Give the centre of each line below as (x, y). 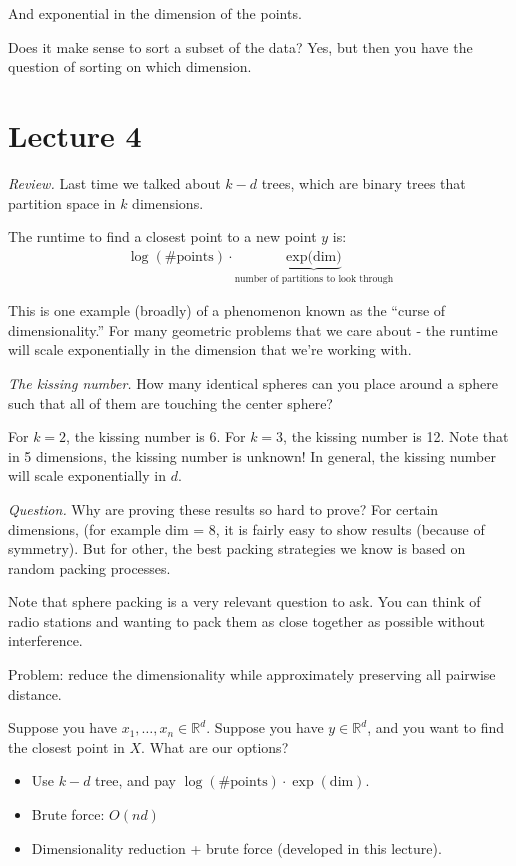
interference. (45, 640)
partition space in (62, 202)
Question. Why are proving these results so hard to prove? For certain (223, 508)
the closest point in (66, 746)
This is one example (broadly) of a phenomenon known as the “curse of (227, 310)
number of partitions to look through (314, 278)
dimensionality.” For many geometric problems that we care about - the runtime (253, 329)
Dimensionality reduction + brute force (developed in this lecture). (236, 847)
